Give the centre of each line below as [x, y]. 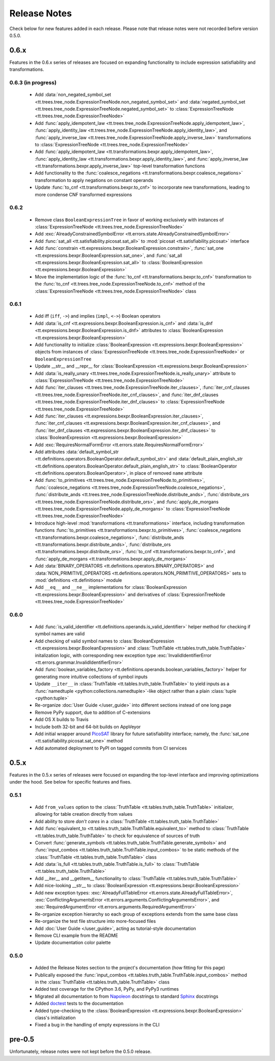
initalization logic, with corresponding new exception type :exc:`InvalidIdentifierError [123, 655]
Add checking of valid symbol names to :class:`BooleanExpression [105, 641]
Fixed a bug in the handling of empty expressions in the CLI [97, 1025]
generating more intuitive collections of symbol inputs [91, 677]
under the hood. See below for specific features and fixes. [71, 782]
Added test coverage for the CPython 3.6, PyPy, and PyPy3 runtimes [107, 989]
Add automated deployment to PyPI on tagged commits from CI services [111, 748]
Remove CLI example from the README [76, 935]
